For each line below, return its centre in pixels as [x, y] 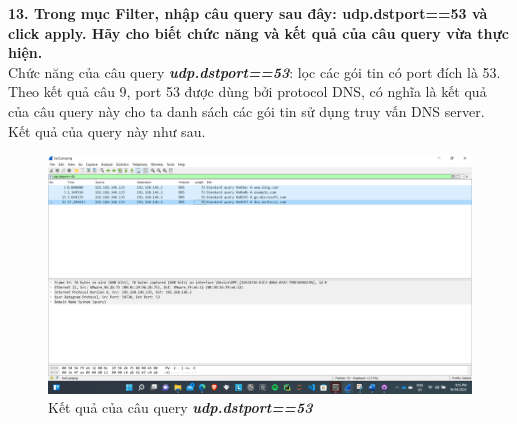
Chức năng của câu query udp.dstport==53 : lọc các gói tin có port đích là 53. [254, 71]
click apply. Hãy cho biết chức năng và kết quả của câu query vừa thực [259, 32]
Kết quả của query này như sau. [107, 130]
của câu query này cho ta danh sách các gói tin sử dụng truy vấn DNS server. [246, 110]
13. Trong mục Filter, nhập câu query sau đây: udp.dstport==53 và [248, 13]
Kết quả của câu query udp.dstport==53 [180, 407]
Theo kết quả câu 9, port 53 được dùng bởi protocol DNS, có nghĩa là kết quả [247, 91]
